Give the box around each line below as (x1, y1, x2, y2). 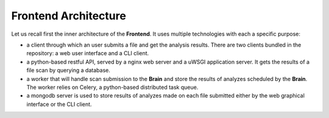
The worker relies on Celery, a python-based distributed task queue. (26, 84, 199, 91)
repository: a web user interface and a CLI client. (26, 50, 149, 57)
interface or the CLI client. (26, 100, 92, 108)
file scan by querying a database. (26, 67, 111, 74)
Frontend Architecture (11, 9, 126, 22)
